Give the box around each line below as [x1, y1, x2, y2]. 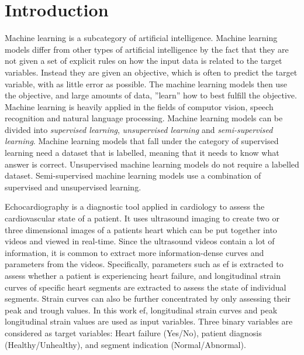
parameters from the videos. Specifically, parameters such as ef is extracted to [5, 258, 284, 270]
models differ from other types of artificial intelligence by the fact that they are [5, 43, 289, 55]
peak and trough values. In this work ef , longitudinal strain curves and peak [5, 303, 278, 316]
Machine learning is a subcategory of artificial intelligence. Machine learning [5, 32, 278, 44]
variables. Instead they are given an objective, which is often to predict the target [5, 66, 298, 78]
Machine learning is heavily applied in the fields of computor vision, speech [5, 100, 274, 112]
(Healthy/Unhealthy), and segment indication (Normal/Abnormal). [5, 338, 246, 350]
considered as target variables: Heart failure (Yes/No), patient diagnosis [5, 326, 262, 339]
